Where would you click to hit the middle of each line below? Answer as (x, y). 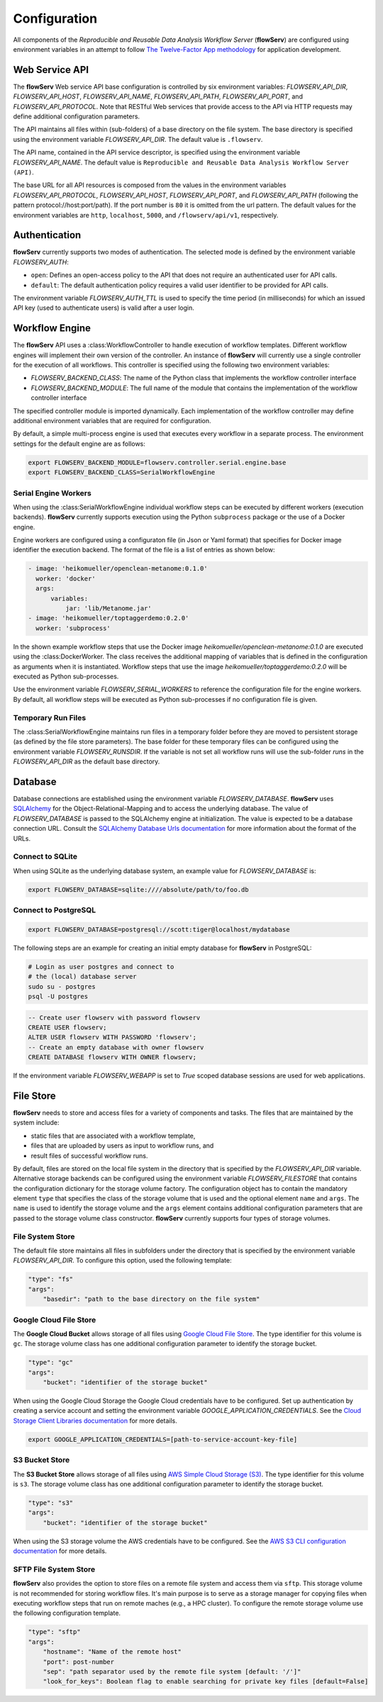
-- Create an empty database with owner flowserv (116, 1047)
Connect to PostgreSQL (54, 910)
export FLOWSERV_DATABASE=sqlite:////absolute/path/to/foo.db (138, 889)
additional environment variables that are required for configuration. (112, 421)
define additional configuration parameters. (77, 116)
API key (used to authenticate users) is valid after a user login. (104, 308)
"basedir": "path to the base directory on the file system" (151, 1299)
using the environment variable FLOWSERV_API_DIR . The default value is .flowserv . (138, 139)
